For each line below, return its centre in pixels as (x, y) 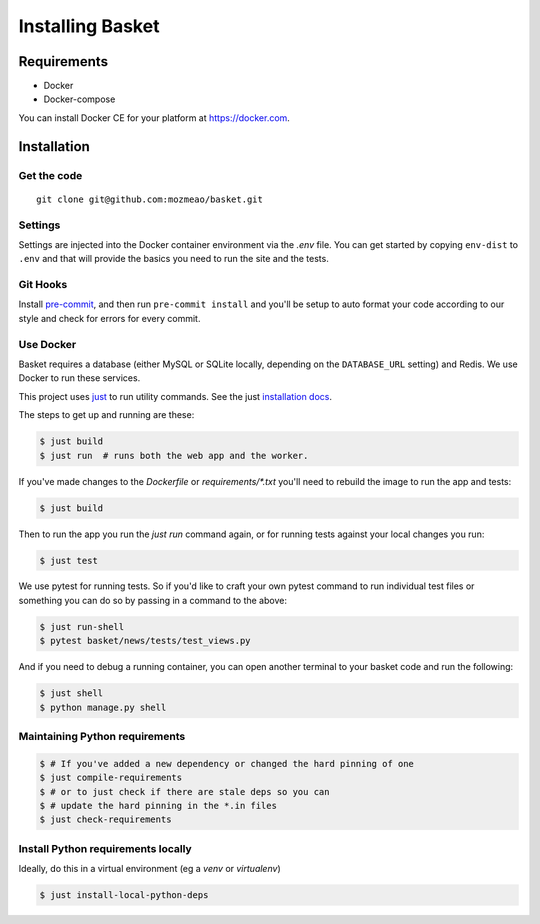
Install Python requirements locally (105, 848)
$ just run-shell (82, 626)
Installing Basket (89, 26)
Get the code (50, 175)
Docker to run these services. (79, 378)
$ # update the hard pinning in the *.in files (158, 805)
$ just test (69, 560)
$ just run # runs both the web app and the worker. (174, 455)
